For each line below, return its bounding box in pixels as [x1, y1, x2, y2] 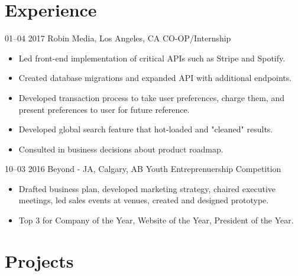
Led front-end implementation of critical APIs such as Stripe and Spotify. [18, 51, 286, 64]
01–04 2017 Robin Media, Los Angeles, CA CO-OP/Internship [5, 32, 231, 44]
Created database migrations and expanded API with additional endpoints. [18, 72, 292, 84]
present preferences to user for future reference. [18, 103, 190, 115]
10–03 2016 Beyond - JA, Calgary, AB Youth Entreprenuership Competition [5, 163, 281, 175]
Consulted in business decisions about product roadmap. [18, 142, 223, 155]
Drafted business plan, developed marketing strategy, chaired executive [18, 182, 276, 194]
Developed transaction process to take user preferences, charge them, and [18, 91, 284, 103]
